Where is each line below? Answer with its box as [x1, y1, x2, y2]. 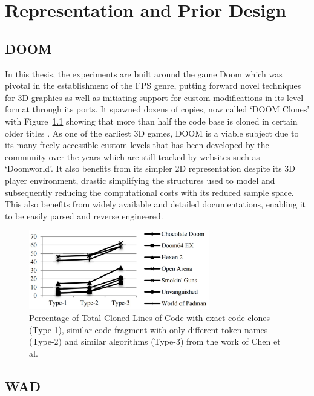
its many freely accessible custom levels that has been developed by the [5, 138, 269, 151]
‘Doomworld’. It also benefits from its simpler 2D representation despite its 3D [5, 162, 296, 175]
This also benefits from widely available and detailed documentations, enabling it [5, 198, 306, 210]
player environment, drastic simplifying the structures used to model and [5, 174, 275, 186]
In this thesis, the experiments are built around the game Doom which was [5, 67, 283, 80]
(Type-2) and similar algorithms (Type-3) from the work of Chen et [29, 335, 281, 348]
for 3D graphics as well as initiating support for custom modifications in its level [5, 91, 304, 103]
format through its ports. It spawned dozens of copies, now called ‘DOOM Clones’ [5, 103, 310, 115]
